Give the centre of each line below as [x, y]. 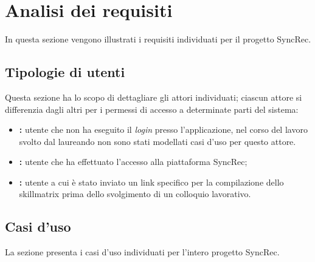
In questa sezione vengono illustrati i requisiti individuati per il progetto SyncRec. [158, 39]
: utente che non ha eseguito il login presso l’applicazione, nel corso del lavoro [163, 129]
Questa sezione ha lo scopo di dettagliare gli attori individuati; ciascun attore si [154, 97]
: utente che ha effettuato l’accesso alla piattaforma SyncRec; [133, 162]
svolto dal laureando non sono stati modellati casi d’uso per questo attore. [157, 141]
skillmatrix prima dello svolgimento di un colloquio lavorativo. [135, 194]
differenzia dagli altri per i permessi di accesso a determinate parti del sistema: [152, 109]
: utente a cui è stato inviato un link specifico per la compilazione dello [151, 182]
